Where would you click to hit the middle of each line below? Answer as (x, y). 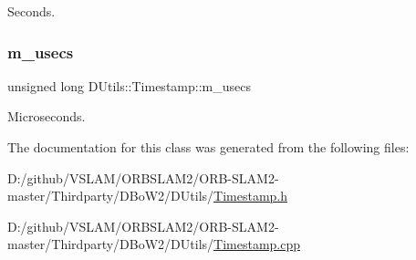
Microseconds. (47, 116)
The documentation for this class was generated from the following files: (208, 147)
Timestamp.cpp (257, 244)
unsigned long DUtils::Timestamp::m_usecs (129, 85)
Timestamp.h (251, 196)
